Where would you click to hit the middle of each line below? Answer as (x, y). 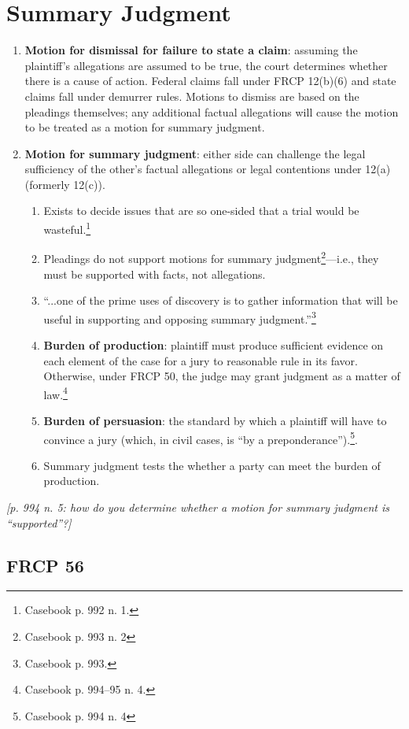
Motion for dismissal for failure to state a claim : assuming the (191, 50)
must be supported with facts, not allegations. (155, 274)
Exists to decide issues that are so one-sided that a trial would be (201, 211)
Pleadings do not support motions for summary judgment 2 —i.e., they (211, 257)
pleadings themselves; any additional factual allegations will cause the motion (212, 111)
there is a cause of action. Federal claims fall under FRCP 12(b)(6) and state (210, 81)
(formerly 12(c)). (65, 184)
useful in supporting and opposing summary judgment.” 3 (180, 317)
